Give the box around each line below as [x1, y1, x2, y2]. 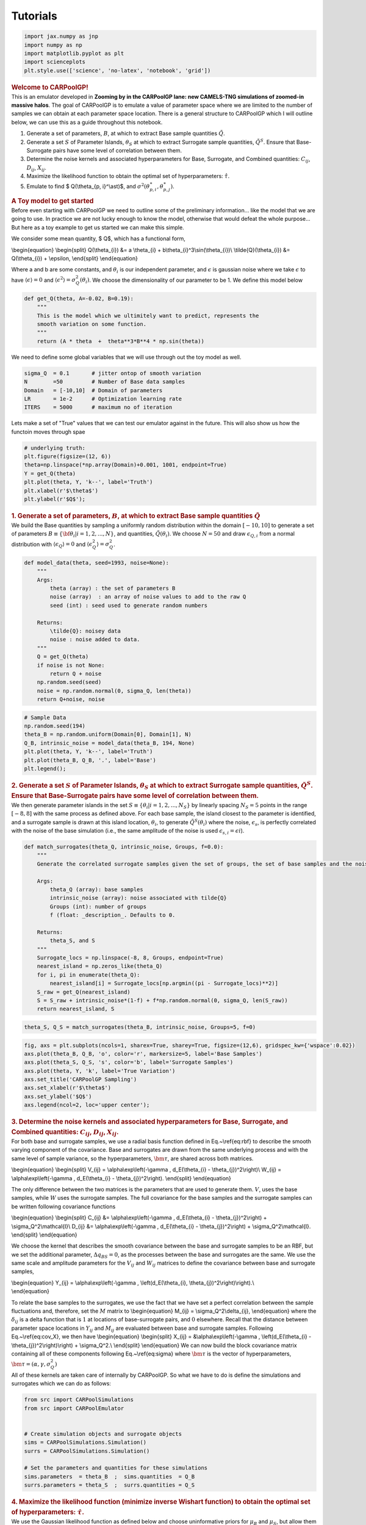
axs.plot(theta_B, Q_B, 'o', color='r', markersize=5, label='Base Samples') [24, 1050, 262, 1057]
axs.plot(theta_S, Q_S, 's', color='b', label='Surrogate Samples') [24, 1059, 234, 1066]
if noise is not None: [37, 662, 105, 669]
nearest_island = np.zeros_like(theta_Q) [37, 963, 163, 970]
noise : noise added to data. [49, 636, 140, 643]
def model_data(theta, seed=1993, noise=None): [24, 559, 169, 566]
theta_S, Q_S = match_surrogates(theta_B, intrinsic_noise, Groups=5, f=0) [24, 1024, 256, 1030]
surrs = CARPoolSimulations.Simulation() [24, 1448, 150, 1454]
